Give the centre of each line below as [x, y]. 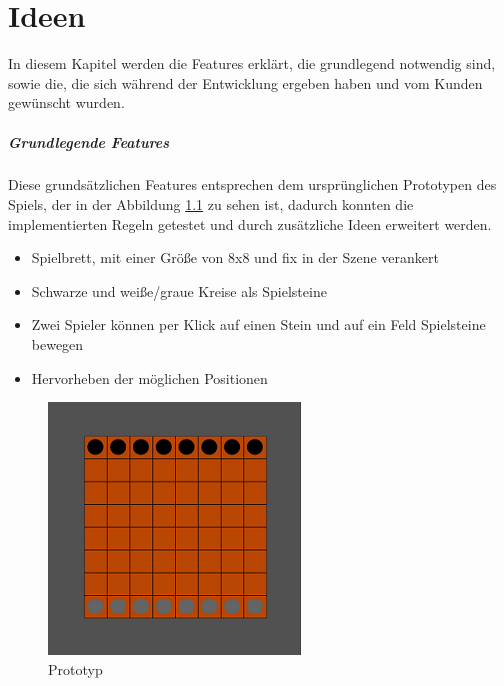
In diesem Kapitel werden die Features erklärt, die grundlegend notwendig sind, [252, 63]
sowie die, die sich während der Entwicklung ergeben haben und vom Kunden [245, 82]
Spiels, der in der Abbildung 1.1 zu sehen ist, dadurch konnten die [211, 204]
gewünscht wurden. [66, 102]
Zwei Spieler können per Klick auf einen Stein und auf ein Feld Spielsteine [258, 324]
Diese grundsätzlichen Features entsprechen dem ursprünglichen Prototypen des [252, 184]
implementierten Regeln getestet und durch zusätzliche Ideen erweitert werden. [250, 223]
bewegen [57, 344]
